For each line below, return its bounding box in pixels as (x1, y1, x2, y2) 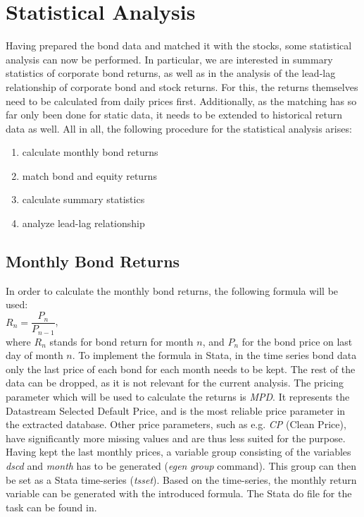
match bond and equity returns (22, 168, 157, 183)
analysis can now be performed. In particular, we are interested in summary (6, 51, 333, 66)
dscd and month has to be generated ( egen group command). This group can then (6, 458, 356, 473)
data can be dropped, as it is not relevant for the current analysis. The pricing (6, 375, 344, 390)
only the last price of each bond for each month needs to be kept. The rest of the (6, 361, 356, 376)
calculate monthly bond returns (22, 145, 158, 159)
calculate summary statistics (22, 192, 145, 207)
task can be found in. (6, 499, 97, 514)
